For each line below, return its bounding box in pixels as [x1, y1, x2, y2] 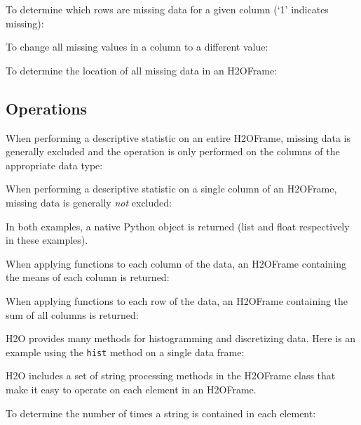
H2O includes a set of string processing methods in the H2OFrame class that [6, 368, 336, 383]
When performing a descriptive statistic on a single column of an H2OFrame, [6, 181, 337, 196]
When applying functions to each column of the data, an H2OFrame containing [6, 256, 347, 270]
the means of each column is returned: [6, 270, 170, 285]
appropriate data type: [6, 157, 103, 172]
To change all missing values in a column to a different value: [6, 39, 268, 54]
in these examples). [6, 233, 88, 247]
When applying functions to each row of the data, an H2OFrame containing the [6, 293, 348, 308]
